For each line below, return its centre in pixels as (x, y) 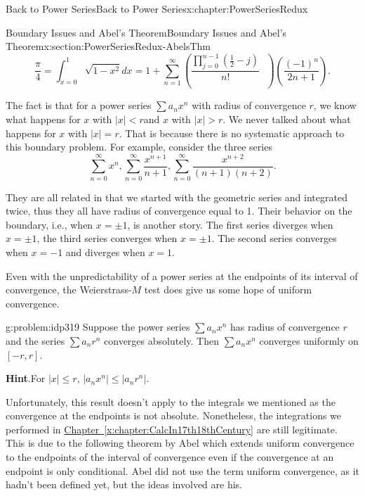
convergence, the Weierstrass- (69, 290)
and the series (35, 340)
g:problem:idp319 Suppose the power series (98, 327)
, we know (335, 105)
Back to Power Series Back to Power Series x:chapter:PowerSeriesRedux (157, 8)
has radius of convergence (285, 327)
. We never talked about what (287, 119)
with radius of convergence (249, 105)
